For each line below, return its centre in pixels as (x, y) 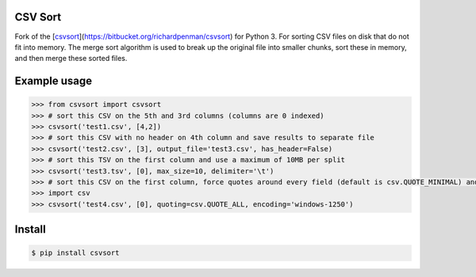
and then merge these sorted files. (71, 59)
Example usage (54, 81)
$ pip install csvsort (75, 253)
